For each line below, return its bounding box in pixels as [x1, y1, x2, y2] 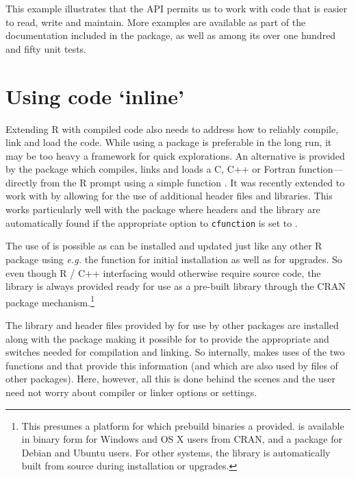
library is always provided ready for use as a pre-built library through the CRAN [5, 279, 346, 293]
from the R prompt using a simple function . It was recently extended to [40, 175, 345, 189]
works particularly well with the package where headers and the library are [5, 202, 320, 217]
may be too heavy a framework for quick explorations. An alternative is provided [5, 148, 345, 162]
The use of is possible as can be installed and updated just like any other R [5, 238, 322, 253]
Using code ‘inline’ [5, 82, 185, 110]
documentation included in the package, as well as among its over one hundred [5, 28, 336, 42]
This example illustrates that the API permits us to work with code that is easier [5, 1, 348, 15]
